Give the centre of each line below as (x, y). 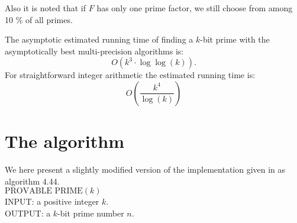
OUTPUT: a (28, 213)
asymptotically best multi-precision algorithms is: (94, 51)
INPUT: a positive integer (52, 201)
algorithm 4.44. (32, 181)
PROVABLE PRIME (44, 191)
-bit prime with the (235, 39)
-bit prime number (91, 213)
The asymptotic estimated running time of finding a (99, 39)
